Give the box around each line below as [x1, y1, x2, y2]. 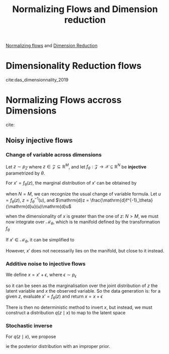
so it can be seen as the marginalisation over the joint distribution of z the [6, 283, 158, 289]
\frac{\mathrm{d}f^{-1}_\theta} [90, 197, 153, 203]
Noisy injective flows [6, 136, 73, 145]
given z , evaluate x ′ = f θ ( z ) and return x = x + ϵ [6, 293, 103, 300]
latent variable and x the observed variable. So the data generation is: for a [6, 288, 160, 294]
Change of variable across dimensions [6, 151, 102, 158]
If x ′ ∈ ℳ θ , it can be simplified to [6, 237, 74, 244]
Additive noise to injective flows [6, 260, 86, 267]
